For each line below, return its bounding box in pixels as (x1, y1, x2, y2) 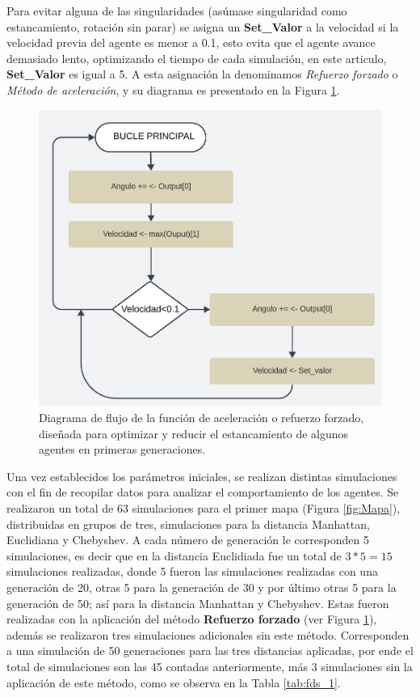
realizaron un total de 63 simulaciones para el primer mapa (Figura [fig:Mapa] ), (6, 500, 401, 516)
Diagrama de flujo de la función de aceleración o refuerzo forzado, (39, 409, 364, 426)
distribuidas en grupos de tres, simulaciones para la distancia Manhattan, (6, 515, 370, 532)
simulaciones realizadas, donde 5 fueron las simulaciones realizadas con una (6, 563, 378, 580)
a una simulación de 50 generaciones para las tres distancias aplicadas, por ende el (6, 642, 414, 659)
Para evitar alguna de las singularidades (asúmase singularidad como (6, 2, 347, 19)
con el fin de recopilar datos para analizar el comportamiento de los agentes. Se (6, 484, 399, 501)
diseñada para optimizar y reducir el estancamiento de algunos (39, 425, 349, 441)
